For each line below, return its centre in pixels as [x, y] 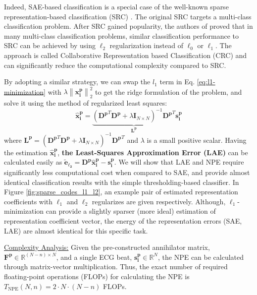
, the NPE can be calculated [201, 257]
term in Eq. [177, 82]
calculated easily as [33, 162]
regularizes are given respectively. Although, [159, 201]
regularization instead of [146, 45]
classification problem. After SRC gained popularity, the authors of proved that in [128, 26]
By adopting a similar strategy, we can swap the [77, 82]
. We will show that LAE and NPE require [179, 162]
